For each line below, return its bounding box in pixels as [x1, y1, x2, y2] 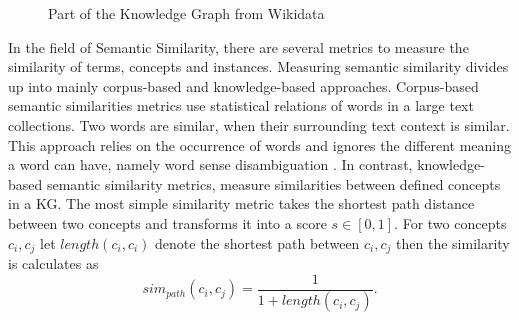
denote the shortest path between [155, 232, 360, 253]
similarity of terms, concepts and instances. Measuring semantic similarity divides [8, 56, 509, 77]
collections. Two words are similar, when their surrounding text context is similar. [8, 114, 510, 135]
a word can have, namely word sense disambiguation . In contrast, [8, 154, 413, 175]
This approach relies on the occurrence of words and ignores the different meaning [8, 134, 512, 155]
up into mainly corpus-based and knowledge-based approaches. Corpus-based [8, 75, 479, 96]
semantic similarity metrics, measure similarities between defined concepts [46, 173, 501, 194]
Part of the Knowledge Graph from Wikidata [48, 3, 325, 23]
